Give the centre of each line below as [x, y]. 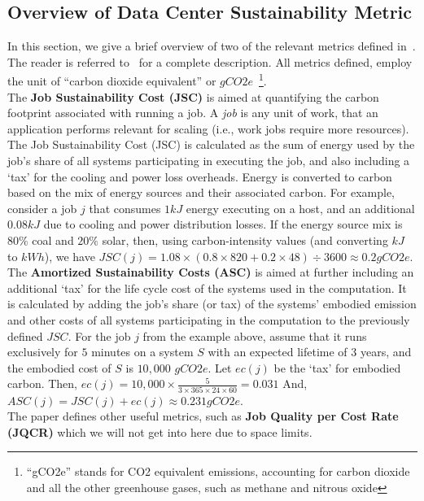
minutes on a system [142, 352]
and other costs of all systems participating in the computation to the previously [209, 319]
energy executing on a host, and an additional [300, 208]
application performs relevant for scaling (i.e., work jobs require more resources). [208, 128]
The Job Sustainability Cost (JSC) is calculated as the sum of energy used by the [211, 144]
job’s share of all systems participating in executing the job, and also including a [209, 161]
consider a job [42, 208]
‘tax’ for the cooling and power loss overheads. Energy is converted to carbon [200, 176]
